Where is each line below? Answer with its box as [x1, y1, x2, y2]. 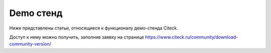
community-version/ [9, 41, 51, 47]
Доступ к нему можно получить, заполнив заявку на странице [9, 34, 144, 40]
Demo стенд [9, 7, 63, 18]
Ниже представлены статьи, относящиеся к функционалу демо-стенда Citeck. [9, 25, 178, 31]
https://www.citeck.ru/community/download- [145, 34, 238, 40]
